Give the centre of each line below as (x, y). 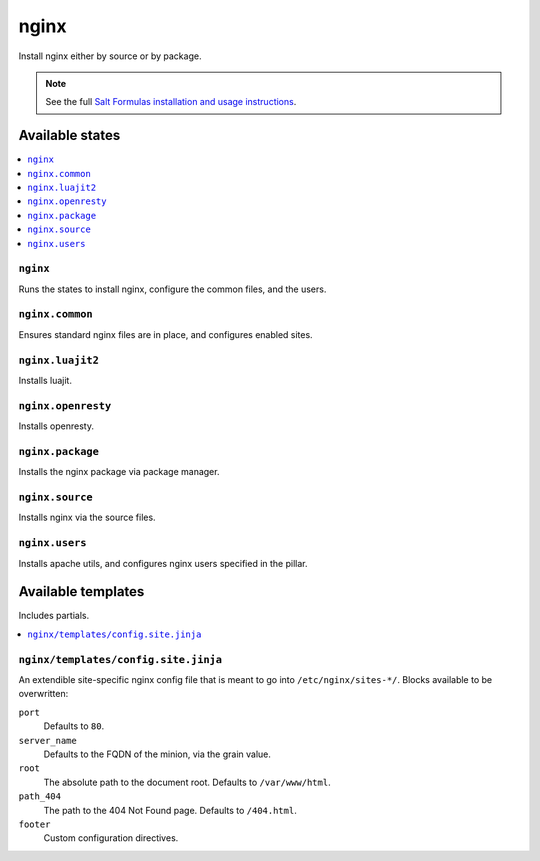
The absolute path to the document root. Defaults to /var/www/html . (187, 782)
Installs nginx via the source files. (87, 517)
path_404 (40, 796)
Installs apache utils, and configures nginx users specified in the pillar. (163, 563)
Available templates (81, 591)
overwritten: (43, 694)
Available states (69, 135)
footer (34, 824)
